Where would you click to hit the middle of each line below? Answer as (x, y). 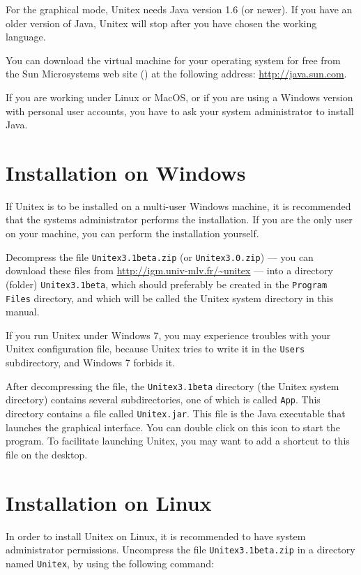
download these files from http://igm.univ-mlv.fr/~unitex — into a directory (169, 270)
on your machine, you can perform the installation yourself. (132, 233)
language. (26, 37)
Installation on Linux (109, 502)
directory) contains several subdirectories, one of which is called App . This (163, 399)
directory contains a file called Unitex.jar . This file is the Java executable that (176, 413)
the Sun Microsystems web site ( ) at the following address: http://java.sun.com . (176, 74)
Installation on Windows (126, 172)
